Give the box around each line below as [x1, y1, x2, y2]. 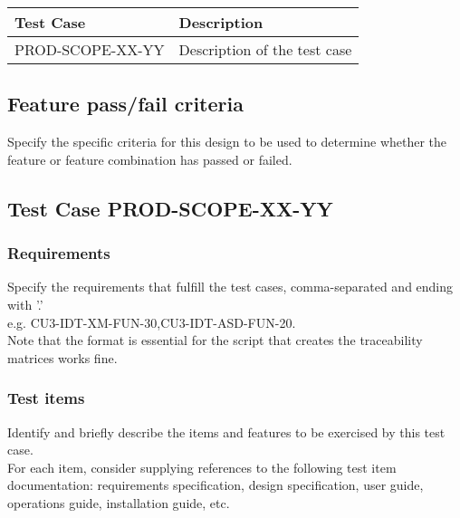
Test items [7, 387, 85, 409]
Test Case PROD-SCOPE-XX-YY [7, 194, 333, 222]
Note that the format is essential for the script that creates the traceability [7, 331, 423, 350]
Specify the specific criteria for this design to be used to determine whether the [7, 132, 447, 151]
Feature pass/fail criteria [7, 90, 244, 118]
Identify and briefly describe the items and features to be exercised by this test [7, 422, 446, 441]
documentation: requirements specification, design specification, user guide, [7, 475, 424, 494]
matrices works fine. [7, 348, 118, 367]
